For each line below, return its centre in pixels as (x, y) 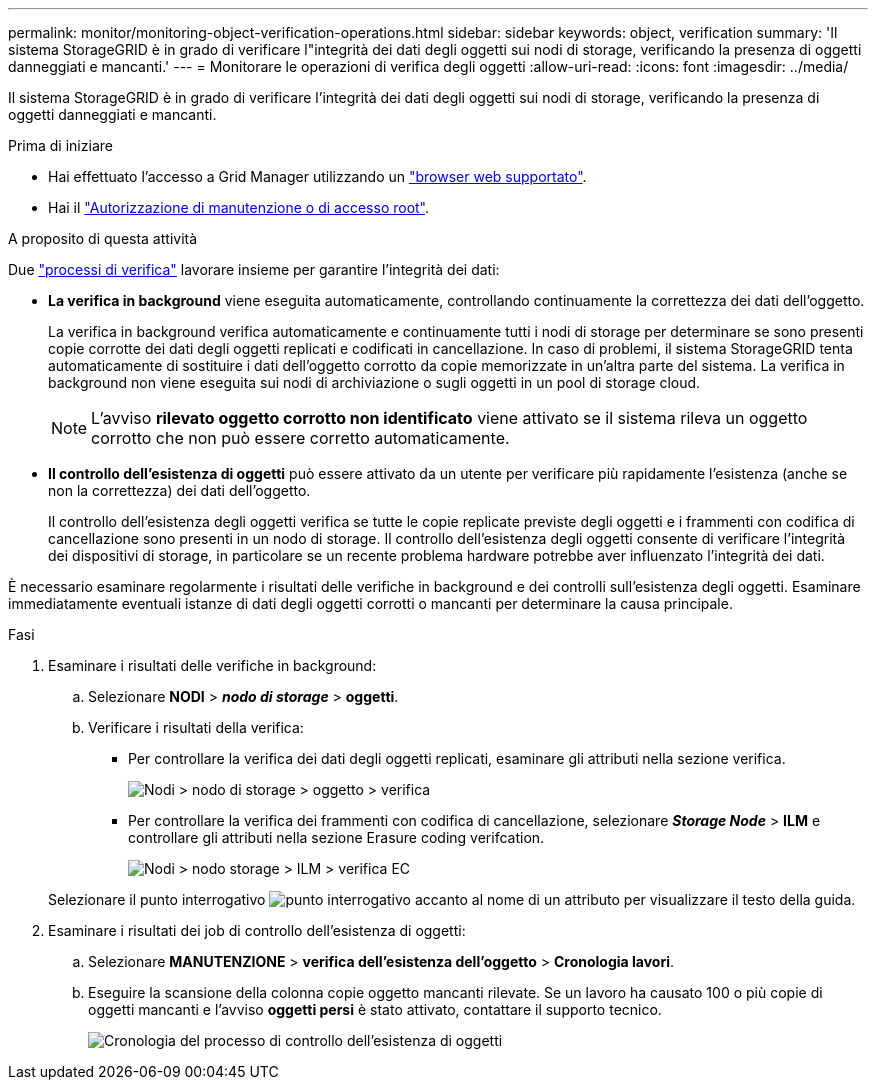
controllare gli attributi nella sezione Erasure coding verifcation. (336, 837)
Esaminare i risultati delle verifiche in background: (212, 665)
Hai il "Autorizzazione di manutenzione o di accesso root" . (239, 207)
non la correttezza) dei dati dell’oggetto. (179, 490)
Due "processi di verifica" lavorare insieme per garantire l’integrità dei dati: (254, 269)
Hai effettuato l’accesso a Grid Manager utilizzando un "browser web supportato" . (317, 176)
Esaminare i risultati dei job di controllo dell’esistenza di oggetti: (257, 930)
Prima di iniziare (60, 145)
